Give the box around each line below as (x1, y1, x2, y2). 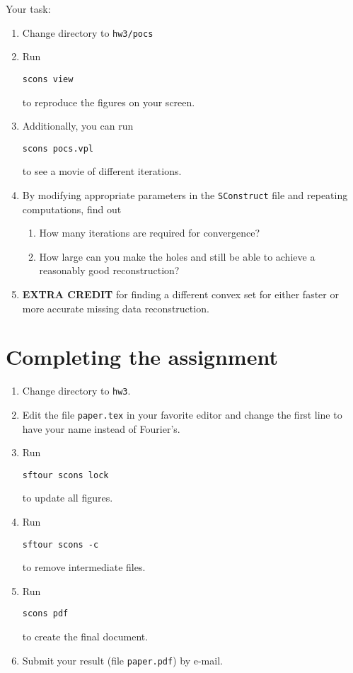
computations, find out (22, 201, 122, 216)
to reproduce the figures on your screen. (22, 94, 195, 109)
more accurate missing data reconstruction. (22, 300, 209, 315)
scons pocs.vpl (22, 143, 94, 154)
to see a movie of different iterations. (22, 164, 182, 179)
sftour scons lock (22, 470, 109, 480)
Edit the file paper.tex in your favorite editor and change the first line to (22, 407, 342, 422)
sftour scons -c (22, 539, 99, 550)
